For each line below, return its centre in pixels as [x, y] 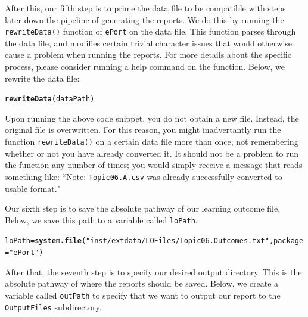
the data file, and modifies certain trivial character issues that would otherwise [149, 43]
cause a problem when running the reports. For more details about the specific [148, 55]
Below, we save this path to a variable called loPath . [101, 220]
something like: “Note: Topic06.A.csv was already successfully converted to [144, 176]
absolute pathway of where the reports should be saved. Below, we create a [142, 283]
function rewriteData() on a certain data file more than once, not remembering [152, 142]
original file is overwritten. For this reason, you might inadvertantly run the [143, 130]
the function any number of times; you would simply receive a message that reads [154, 165]
